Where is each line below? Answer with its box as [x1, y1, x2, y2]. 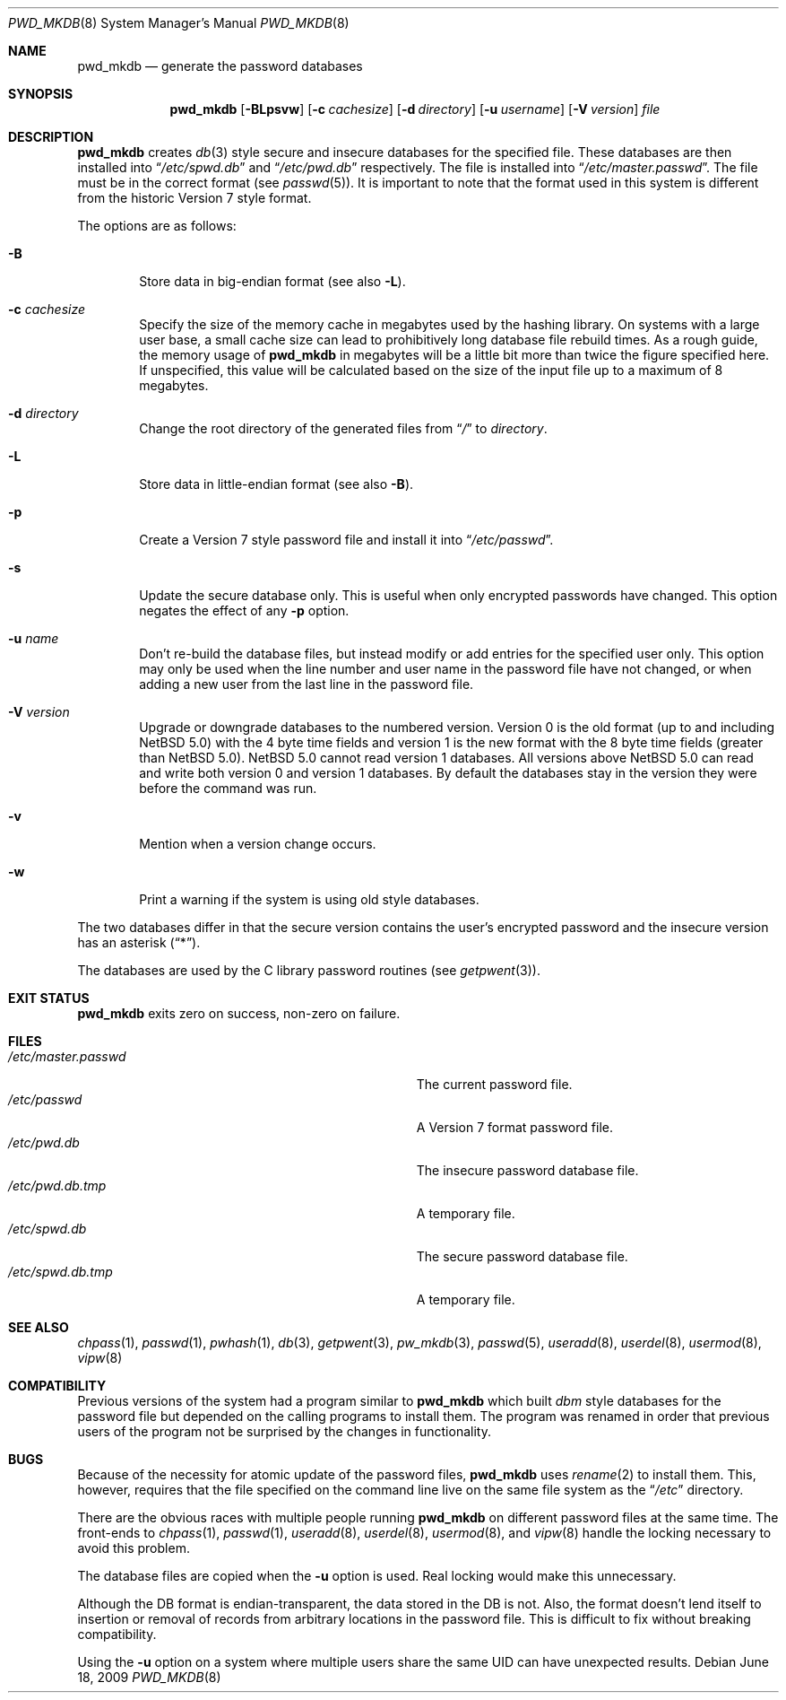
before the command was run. [139, 780, 317, 796]
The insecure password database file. [416, 1163, 639, 1178]
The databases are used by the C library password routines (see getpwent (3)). [77, 963, 540, 978]
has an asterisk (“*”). [77, 935, 201, 950]
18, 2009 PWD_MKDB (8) [77, 1669, 221, 1685]
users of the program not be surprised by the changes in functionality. [77, 1424, 491, 1439]
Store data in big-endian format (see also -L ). [139, 274, 406, 289]
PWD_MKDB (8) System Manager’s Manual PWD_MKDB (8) [8, 15, 350, 31]
